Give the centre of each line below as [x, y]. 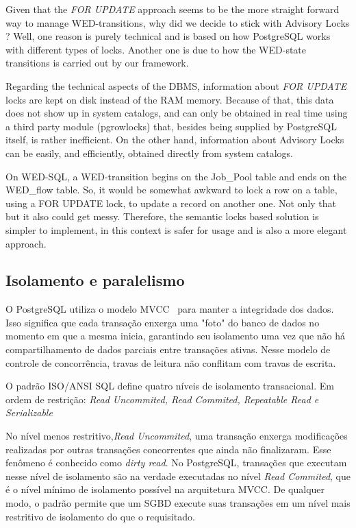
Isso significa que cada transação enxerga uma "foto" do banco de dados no [163, 322]
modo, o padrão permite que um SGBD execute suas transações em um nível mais [178, 503]
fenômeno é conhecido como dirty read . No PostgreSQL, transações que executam [176, 463]
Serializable [29, 412]
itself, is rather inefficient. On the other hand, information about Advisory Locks [175, 140]
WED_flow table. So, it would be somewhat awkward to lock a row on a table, [171, 190]
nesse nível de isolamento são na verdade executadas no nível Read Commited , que [178, 476]
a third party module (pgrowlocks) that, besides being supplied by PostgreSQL [171, 126]
